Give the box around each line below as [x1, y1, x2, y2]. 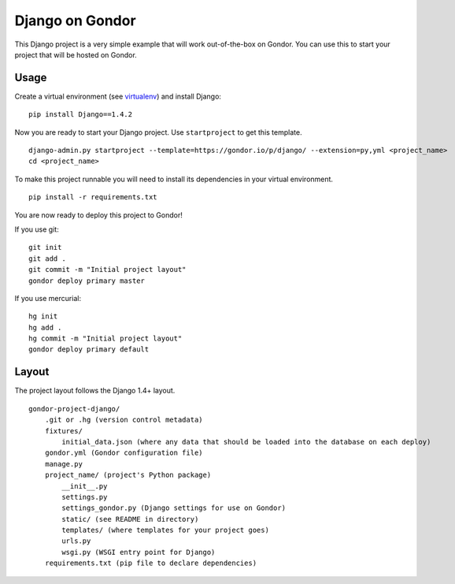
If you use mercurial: [14, 293, 82, 303]
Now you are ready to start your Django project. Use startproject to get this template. [14, 127, 302, 137]
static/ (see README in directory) [61, 515, 199, 523]
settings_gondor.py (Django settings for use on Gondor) [61, 504, 287, 512]
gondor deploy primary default [28, 345, 150, 354]
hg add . [28, 323, 62, 332]
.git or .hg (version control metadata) [44, 415, 204, 425]
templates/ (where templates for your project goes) [61, 526, 269, 535]
